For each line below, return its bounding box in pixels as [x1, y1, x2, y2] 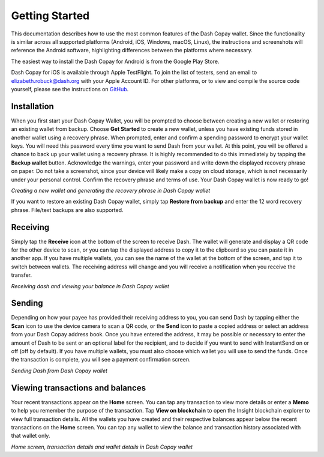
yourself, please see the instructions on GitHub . [11, 85, 129, 92]
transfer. [11, 271, 32, 279]
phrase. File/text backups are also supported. [11, 206, 124, 213]
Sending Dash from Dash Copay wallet [11, 367, 108, 374]
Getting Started [11, 9, 90, 22]
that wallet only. [11, 432, 50, 440]
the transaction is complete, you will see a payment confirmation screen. [11, 356, 191, 363]
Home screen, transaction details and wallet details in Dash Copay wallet [11, 443, 193, 450]
